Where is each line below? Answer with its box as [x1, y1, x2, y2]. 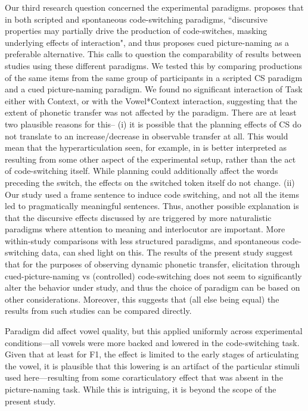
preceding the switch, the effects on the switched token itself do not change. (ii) [5, 176, 295, 188]
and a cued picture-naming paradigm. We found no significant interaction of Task [5, 83, 303, 95]
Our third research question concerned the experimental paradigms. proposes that [5, 1, 304, 13]
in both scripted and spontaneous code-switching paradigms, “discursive [5, 13, 267, 25]
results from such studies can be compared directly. [5, 304, 192, 317]
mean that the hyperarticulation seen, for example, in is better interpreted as [5, 141, 287, 154]
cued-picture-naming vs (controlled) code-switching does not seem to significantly [5, 269, 302, 282]
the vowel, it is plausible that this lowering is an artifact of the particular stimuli [5, 359, 300, 372]
